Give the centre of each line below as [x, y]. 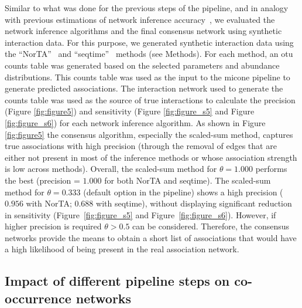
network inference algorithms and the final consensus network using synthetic [143, 31]
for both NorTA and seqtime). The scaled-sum [188, 180]
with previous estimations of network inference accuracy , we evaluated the [140, 19]
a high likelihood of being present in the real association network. [122, 249]
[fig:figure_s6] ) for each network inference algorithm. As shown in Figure [135, 122]
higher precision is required [53, 226]
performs [271, 169]
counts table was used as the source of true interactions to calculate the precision [150, 99]
